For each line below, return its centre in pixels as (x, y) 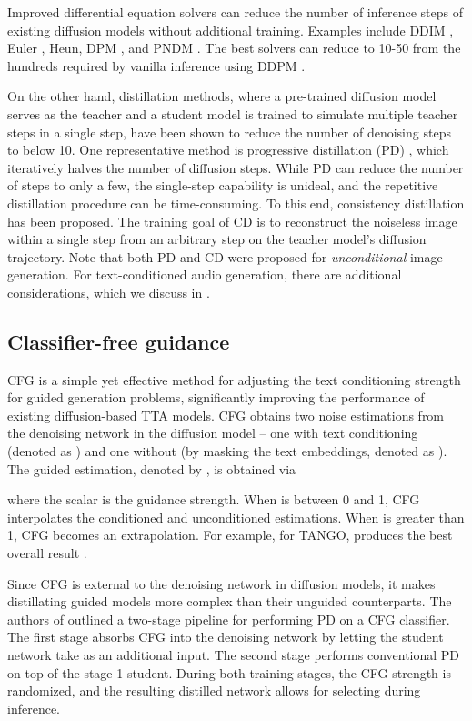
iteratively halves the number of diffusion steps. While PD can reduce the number (236, 167)
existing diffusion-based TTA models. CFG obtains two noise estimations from (226, 415)
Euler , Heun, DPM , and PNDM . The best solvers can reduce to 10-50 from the (234, 48)
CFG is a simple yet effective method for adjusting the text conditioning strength (234, 379)
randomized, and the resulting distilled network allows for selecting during (214, 691)
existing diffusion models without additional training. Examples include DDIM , (231, 30)
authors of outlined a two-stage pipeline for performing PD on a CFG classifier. (229, 619)
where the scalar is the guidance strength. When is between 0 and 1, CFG (214, 499)
